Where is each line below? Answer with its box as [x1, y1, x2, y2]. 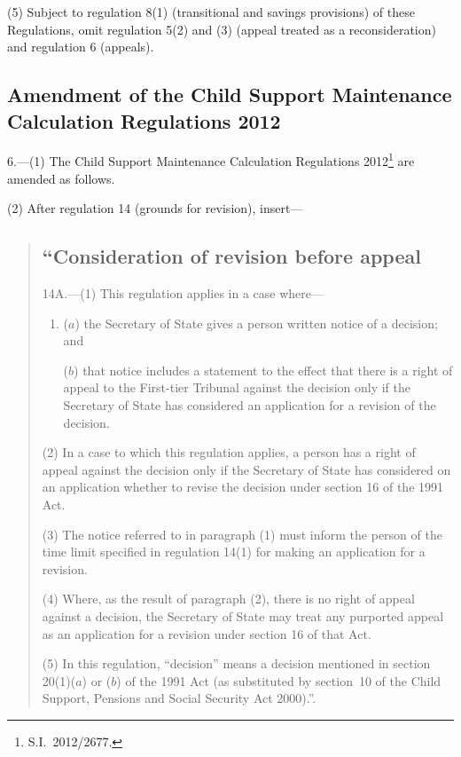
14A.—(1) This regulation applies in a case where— [42, 284, 324, 303]
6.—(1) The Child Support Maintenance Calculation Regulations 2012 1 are [7, 149, 415, 170]
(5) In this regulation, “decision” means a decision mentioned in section [42, 654, 431, 673]
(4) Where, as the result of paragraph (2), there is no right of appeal [42, 589, 415, 608]
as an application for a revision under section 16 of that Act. [42, 624, 371, 643]
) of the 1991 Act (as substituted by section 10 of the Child [116, 671, 441, 690]
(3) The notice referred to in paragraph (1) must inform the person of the [42, 524, 442, 543]
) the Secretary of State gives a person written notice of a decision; [74, 313, 438, 332]
